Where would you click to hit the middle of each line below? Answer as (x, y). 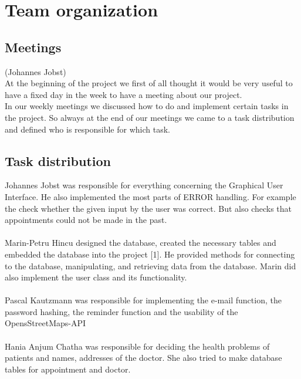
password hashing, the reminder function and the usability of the (121, 311)
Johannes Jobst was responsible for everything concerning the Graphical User (144, 185)
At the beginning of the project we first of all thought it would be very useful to (149, 83)
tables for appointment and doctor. (68, 369)
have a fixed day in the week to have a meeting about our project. (124, 94)
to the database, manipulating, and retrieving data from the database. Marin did (150, 265)
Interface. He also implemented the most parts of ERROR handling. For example (150, 196)
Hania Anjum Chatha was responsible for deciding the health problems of (137, 346)
